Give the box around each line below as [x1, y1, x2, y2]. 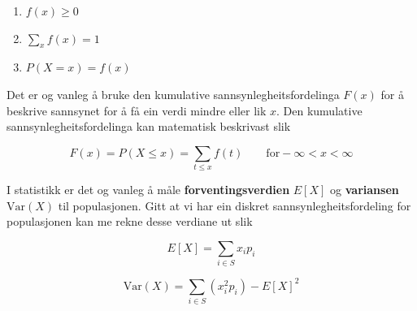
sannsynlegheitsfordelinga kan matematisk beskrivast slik [7, 118, 291, 135]
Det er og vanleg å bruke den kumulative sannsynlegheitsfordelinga [7, 85, 340, 102]
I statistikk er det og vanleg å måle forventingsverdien [7, 181, 290, 198]
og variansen [330, 181, 399, 198]
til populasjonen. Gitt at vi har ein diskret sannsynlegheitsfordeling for [58, 197, 411, 214]
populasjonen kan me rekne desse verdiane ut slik [7, 213, 253, 230]
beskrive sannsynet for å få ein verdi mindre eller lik [7, 102, 267, 119]
